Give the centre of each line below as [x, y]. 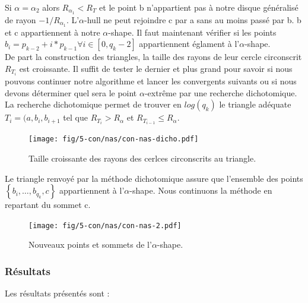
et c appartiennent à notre [53, 32]
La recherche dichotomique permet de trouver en [93, 104]
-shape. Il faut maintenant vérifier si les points [192, 32]
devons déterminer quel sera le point [71, 92]
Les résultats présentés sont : [57, 293]
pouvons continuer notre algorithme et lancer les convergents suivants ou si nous [151, 81]
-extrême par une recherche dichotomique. [221, 92]
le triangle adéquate [255, 104]
